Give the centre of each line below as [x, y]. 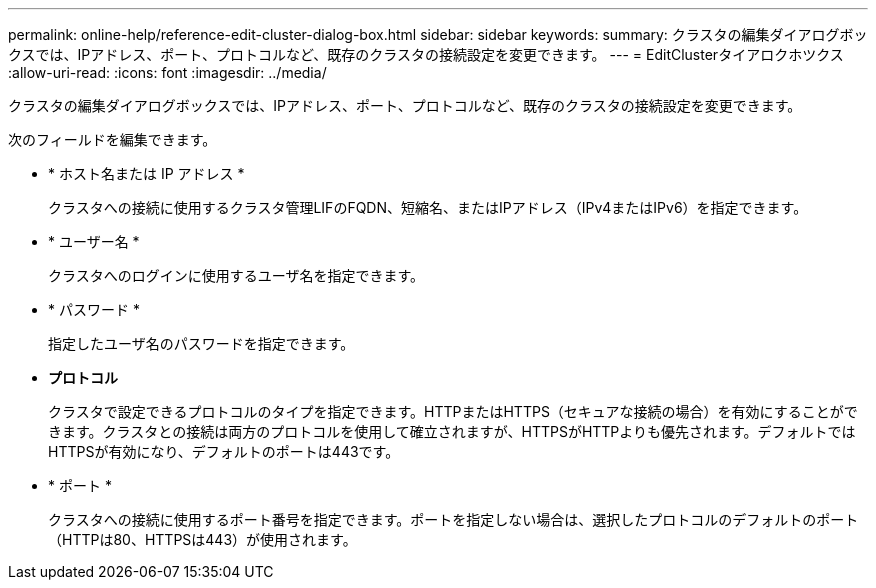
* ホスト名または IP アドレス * [146, 173]
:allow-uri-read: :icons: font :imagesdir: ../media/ [167, 72]
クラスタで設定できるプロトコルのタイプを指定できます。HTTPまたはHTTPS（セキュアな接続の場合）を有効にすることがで [453, 411]
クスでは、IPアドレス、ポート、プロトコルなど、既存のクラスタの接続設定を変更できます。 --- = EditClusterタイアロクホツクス [426, 54]
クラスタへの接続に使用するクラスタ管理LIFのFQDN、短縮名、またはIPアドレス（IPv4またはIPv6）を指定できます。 [428, 207]
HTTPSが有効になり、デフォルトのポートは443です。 [224, 451]
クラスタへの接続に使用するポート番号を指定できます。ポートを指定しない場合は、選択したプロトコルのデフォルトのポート [453, 519]
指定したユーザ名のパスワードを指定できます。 [201, 343]
